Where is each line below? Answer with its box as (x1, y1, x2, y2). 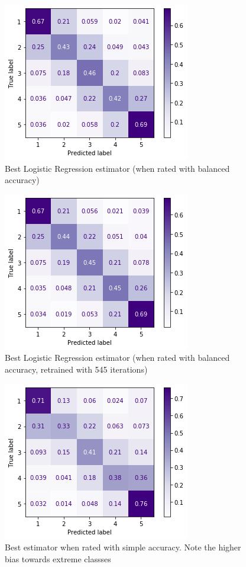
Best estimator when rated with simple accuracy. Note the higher (5, 541, 241, 553)
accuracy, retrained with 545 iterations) (5, 363, 148, 375)
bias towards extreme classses (5, 552, 111, 565)
